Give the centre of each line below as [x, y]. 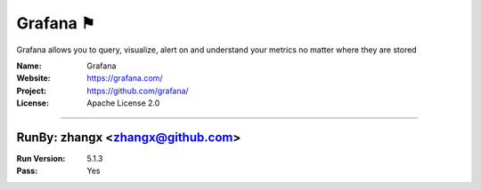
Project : [32, 91]
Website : [33, 78]
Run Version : [41, 159]
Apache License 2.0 [123, 103]
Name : [29, 66]
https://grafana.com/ [125, 78]
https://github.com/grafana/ [138, 91]
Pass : [27, 171]
